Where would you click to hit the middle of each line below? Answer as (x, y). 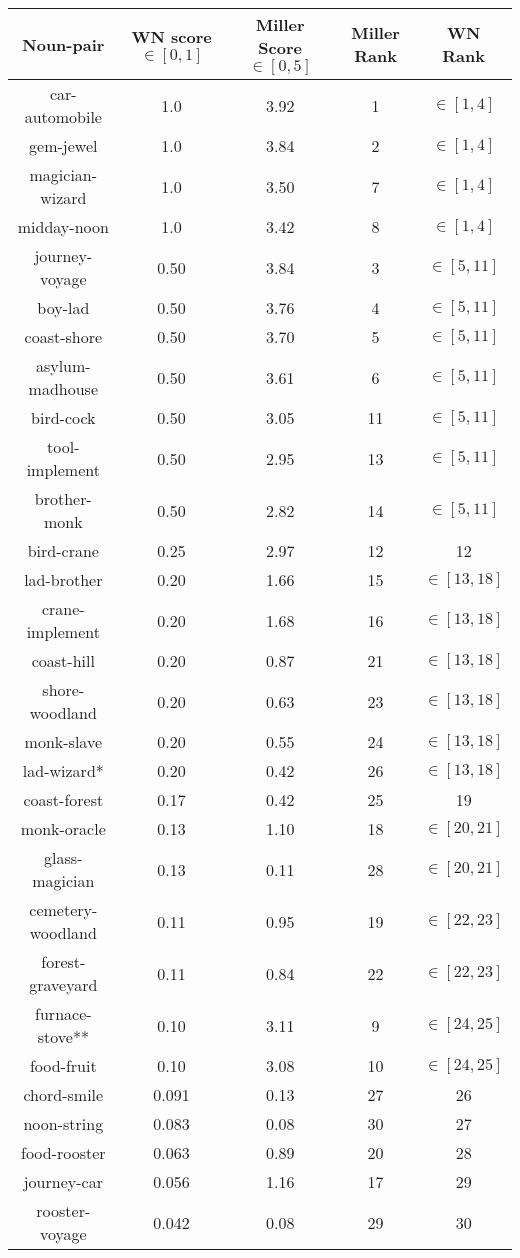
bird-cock (63, 417)
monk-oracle (63, 828)
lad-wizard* (63, 770)
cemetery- (63, 909)
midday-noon (63, 226)
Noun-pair (63, 44)
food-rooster (63, 1152)
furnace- (63, 1013)
